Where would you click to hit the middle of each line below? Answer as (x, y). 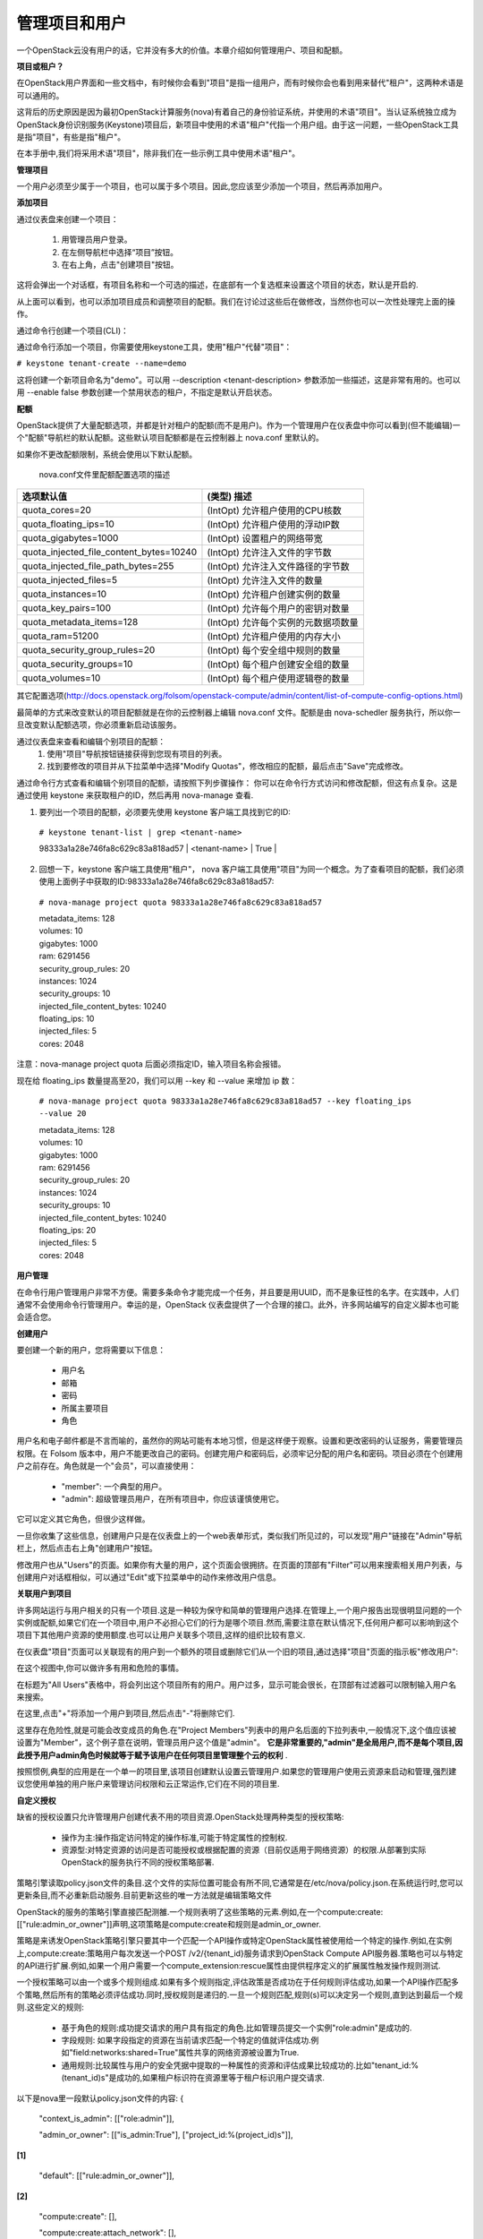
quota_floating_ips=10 (68, 524)
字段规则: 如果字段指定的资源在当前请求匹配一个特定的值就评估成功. (186, 2040)
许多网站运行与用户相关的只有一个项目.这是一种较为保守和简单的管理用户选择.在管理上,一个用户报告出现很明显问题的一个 (239, 1610)
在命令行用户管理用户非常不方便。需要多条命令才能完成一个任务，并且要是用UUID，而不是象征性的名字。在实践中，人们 (238, 1292)
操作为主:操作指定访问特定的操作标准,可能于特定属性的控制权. (174, 1837)
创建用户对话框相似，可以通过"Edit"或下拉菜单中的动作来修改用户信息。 (148, 1577)
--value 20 (63, 1114)
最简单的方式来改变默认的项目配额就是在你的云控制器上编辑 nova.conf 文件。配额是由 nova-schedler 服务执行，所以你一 (238, 712)
